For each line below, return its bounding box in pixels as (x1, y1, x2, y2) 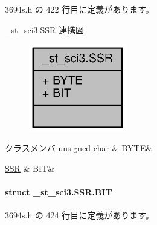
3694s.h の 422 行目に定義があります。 (5, 3, 154, 15)
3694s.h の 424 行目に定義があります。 (5, 209, 154, 221)
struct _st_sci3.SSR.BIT (5, 185, 112, 198)
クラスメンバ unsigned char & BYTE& (5, 142, 153, 154)
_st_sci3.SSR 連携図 (5, 23, 85, 36)
